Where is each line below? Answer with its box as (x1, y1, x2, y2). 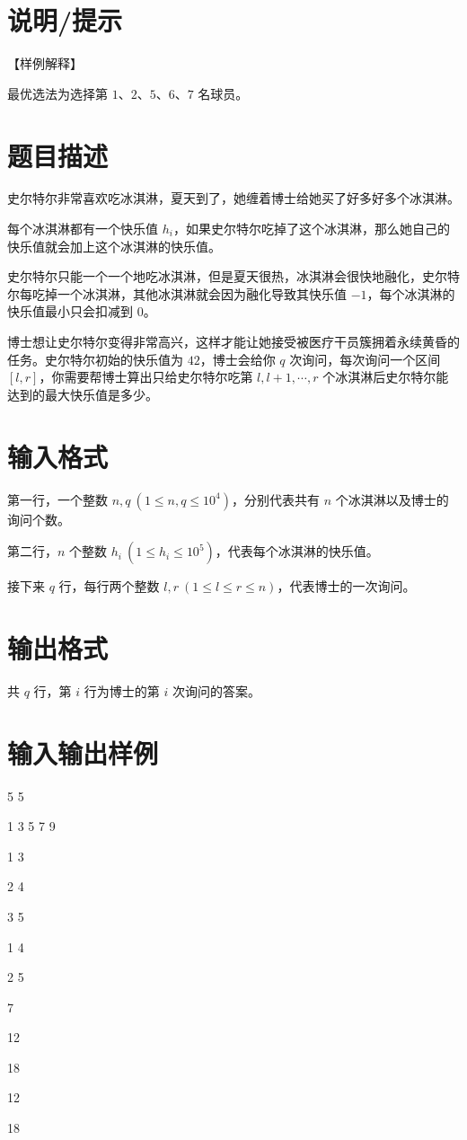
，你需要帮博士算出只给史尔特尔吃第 (39, 367, 253, 386)
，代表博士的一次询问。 (277, 577, 416, 596)
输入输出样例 (7, 734, 159, 771)
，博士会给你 (199, 349, 276, 368)
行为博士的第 (84, 681, 160, 700)
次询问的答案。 (172, 681, 260, 700)
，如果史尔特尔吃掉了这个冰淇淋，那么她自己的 (172, 219, 450, 238)
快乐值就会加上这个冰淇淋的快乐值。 (7, 236, 221, 255)
